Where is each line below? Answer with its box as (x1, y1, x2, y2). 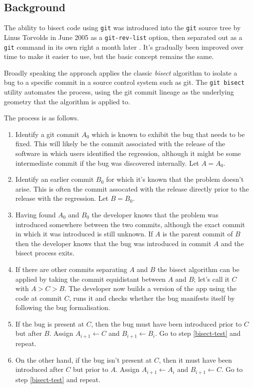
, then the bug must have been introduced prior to (91, 318, 242, 329)
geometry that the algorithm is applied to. (4, 96, 130, 106)
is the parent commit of (162, 229, 233, 239)
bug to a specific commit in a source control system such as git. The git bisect (4, 77, 245, 87)
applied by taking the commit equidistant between (15, 273, 166, 284)
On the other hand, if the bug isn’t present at (15, 354, 152, 365)
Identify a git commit (15, 129, 79, 139)
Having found (15, 209, 56, 219)
